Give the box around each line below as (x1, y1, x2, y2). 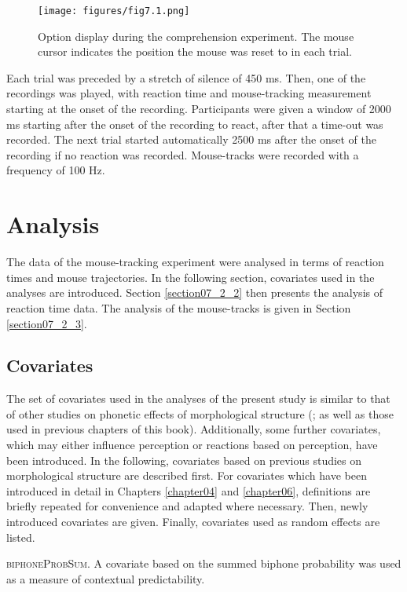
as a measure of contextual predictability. (6, 570, 205, 587)
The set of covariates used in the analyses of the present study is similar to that (6, 390, 390, 407)
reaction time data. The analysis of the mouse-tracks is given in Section (6, 299, 351, 316)
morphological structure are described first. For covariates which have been (6, 467, 367, 484)
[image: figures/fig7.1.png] (38, 5, 190, 16)
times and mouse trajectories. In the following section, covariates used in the (6, 269, 375, 285)
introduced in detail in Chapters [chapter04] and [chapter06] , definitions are (6, 482, 371, 499)
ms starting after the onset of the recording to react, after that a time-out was (6, 115, 383, 132)
